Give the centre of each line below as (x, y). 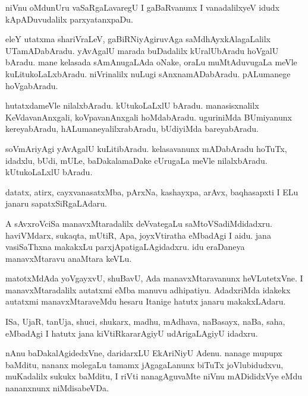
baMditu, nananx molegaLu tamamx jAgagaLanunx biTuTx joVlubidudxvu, (144, 364)
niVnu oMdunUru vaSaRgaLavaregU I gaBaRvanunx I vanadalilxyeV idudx (142, 7)
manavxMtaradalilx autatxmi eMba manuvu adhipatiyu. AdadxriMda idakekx (148, 289)
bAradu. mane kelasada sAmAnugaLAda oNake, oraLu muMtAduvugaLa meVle (151, 62)
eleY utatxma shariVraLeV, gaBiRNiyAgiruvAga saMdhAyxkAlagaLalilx (138, 39)
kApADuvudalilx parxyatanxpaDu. (69, 19)
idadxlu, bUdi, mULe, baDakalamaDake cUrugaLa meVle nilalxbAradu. (136, 160)
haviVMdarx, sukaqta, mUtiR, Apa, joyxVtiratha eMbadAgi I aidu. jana (138, 235)
